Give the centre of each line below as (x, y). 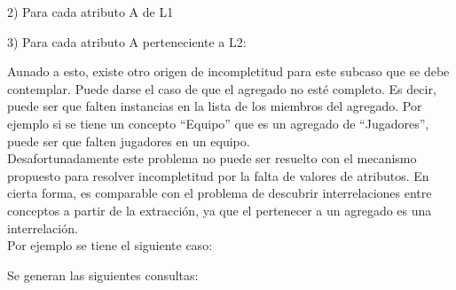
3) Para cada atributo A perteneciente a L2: (127, 41)
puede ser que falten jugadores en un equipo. (129, 141)
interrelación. (43, 227)
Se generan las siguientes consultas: (103, 274)
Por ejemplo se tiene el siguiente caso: (110, 245)
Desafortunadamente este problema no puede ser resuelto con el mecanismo (212, 158)
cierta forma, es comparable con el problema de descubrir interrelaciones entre (220, 193)
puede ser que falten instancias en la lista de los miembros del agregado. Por (215, 106)
